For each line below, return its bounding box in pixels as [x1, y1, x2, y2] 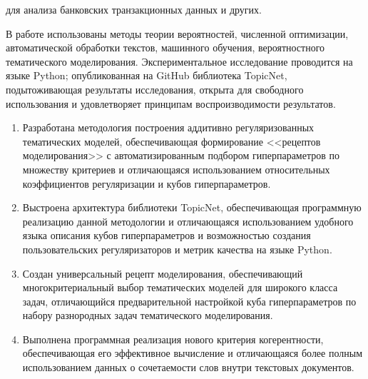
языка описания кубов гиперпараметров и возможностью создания [22, 228, 311, 243]
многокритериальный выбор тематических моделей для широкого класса [22, 280, 338, 295]
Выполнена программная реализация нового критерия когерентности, [22, 331, 324, 346]
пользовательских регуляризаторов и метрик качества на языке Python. [22, 241, 332, 256]
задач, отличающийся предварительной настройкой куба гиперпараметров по [22, 293, 357, 308]
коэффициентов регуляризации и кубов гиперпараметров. [22, 176, 271, 191]
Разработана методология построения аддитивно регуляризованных [22, 120, 315, 135]
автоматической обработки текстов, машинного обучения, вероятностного [6, 40, 325, 55]
